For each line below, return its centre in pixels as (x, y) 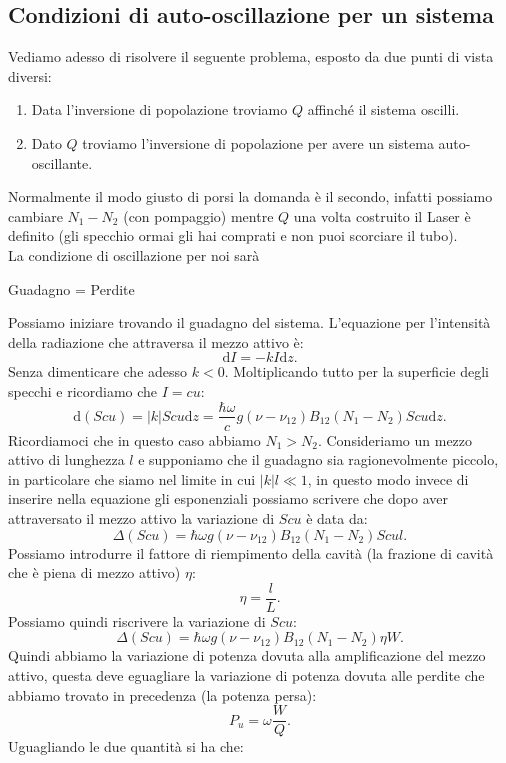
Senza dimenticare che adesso (98, 371)
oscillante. (62, 162)
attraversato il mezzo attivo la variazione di (141, 517)
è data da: (337, 517)
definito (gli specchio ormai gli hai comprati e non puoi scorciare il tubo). (233, 235)
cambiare (35, 215)
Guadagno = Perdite (71, 288)
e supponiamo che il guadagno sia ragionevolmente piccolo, (318, 459)
